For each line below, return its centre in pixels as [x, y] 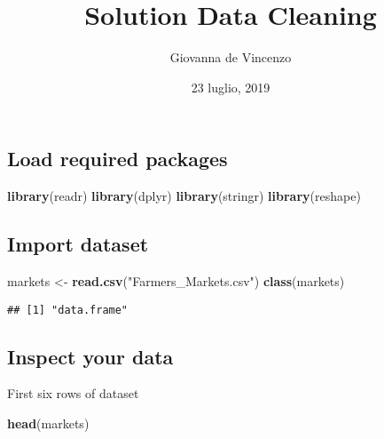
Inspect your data [90, 356]
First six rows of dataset [73, 393]
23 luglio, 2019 [231, 87]
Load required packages [118, 159]
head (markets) [48, 423]
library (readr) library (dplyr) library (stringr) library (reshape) [184, 196]
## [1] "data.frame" [68, 310]
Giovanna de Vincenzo [231, 57]
